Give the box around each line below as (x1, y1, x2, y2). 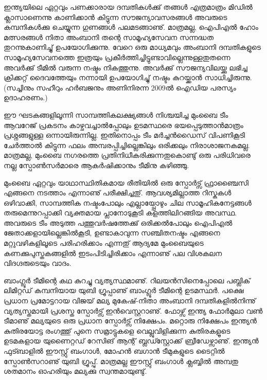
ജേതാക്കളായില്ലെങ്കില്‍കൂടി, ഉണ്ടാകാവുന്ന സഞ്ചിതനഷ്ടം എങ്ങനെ (4, 227, 220, 238)
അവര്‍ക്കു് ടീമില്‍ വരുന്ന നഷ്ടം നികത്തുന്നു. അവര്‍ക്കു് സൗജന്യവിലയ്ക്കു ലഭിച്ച (4, 62, 247, 73)
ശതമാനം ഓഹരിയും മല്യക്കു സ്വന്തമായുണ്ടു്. (4, 366, 147, 376)
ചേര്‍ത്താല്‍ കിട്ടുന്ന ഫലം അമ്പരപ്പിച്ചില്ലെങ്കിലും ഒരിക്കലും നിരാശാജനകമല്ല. (4, 139, 250, 150)
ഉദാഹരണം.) (4, 92, 48, 103)
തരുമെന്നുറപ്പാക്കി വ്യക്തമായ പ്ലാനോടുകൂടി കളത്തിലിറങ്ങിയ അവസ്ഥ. (4, 207, 237, 218)
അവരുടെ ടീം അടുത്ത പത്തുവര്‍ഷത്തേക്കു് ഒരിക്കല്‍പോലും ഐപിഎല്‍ (4, 217, 233, 228)
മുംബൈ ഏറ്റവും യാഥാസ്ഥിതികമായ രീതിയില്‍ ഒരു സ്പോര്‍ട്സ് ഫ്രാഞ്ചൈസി (4, 177, 248, 188)
